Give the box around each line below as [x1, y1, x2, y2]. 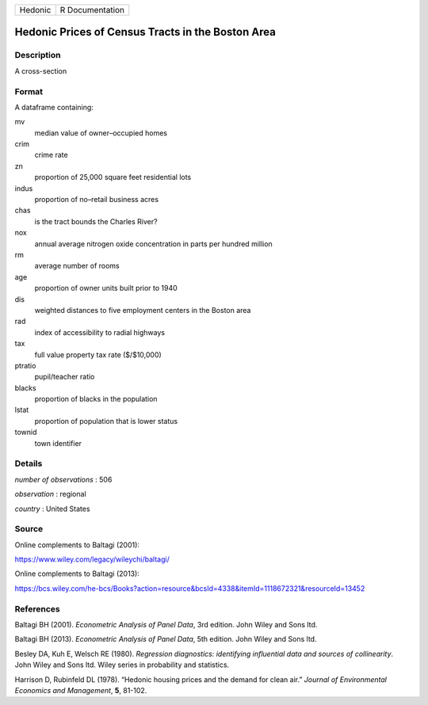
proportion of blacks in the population [34, 394, 158, 404]
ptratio [14, 360, 36, 370]
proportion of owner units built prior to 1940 [34, 284, 178, 293]
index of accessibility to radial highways [34, 327, 166, 337]
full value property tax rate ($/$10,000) [34, 349, 162, 360]
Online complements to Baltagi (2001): [14, 539, 140, 550]
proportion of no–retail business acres [34, 195, 159, 204]
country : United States [14, 504, 90, 513]
